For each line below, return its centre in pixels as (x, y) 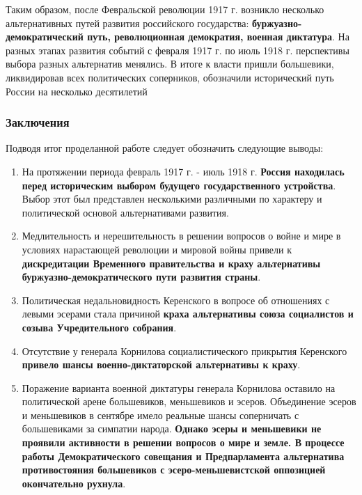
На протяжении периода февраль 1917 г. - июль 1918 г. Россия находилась (183, 171)
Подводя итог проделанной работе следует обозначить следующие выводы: (165, 148)
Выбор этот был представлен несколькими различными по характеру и (172, 199)
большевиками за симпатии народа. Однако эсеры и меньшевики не (172, 429)
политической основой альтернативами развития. (125, 212)
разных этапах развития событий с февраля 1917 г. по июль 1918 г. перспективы (178, 50)
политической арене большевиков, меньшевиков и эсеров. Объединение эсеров (189, 401)
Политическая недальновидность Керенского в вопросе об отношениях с (176, 300)
